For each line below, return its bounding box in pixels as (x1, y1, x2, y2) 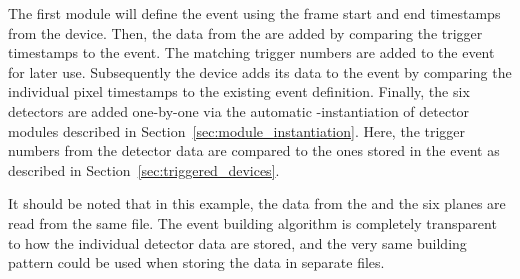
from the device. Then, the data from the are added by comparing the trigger (8, 22, 483, 43)
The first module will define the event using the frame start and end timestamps (8, 3, 501, 23)
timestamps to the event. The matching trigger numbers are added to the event (8, 42, 495, 63)
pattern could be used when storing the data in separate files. (8, 252, 385, 273)
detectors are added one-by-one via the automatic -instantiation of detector (8, 100, 470, 121)
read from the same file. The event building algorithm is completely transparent (8, 212, 497, 233)
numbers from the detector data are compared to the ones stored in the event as (8, 140, 500, 161)
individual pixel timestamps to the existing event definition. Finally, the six (8, 81, 470, 102)
